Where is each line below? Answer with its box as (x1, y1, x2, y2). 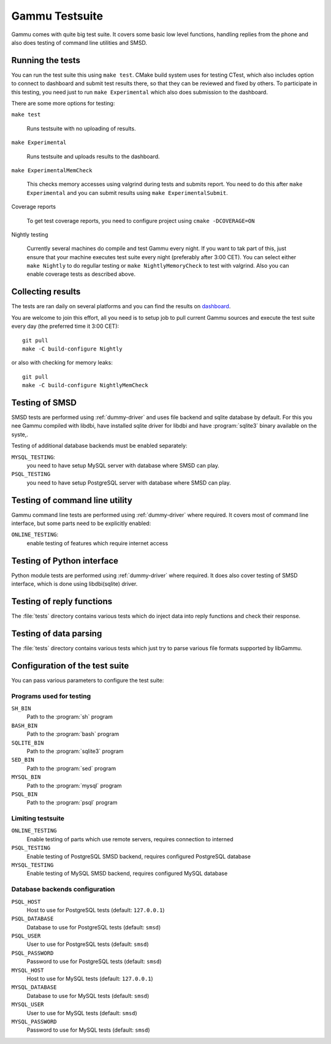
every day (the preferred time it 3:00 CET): (11, 322, 120, 330)
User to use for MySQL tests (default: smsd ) (26, 1009, 137, 1016)
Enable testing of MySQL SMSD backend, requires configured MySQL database (26, 870, 228, 877)
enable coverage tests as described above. (26, 270, 136, 278)
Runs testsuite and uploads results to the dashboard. (26, 153, 160, 160)
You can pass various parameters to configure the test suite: (11, 676, 164, 684)
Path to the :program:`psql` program (26, 799, 118, 806)
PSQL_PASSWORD (11, 950, 54, 956)
